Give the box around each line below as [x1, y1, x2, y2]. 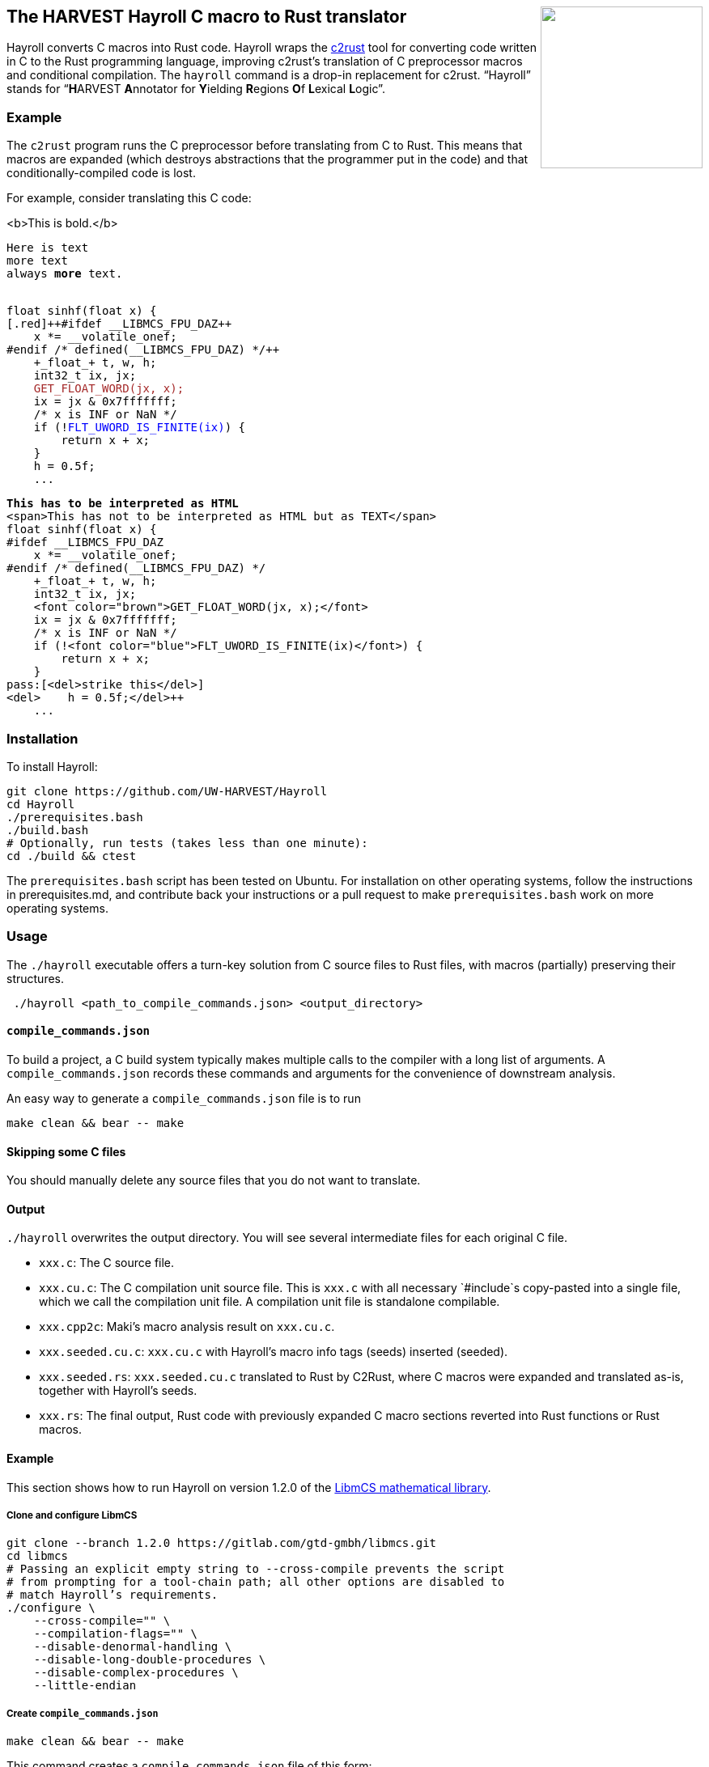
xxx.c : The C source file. [39, 1256, 175, 1270]
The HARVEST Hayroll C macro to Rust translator [6, 6, 407, 27]
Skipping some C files [6, 1144, 126, 1159]
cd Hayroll [6, 797, 75, 811]
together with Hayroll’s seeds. [39, 1384, 197, 1398]
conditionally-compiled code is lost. [6, 166, 196, 180]
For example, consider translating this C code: [6, 191, 252, 206]
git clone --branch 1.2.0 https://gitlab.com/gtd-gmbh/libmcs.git [6, 1536, 437, 1550]
